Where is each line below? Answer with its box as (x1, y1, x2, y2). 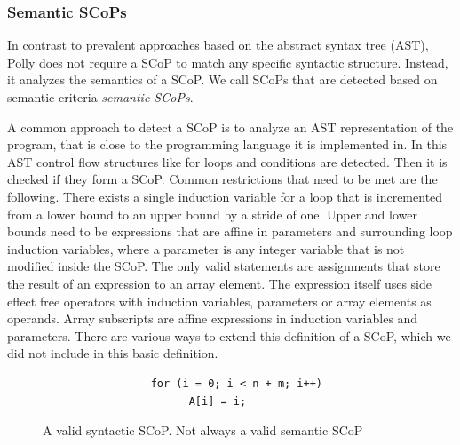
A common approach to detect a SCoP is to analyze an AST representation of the (7, 117, 454, 136)
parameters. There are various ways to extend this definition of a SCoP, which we (7, 326, 451, 345)
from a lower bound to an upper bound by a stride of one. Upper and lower (7, 204, 417, 223)
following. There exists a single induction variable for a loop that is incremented (7, 187, 443, 205)
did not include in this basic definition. (7, 344, 218, 362)
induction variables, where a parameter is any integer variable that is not (7, 239, 405, 258)
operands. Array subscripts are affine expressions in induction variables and (7, 309, 418, 328)
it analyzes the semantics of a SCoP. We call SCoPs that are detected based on (7, 70, 438, 89)
